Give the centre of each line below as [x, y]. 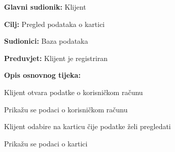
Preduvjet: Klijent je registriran [56, 58]
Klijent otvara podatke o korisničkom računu [74, 92]
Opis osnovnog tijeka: [42, 75]
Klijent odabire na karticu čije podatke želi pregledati [87, 126]
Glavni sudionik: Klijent [45, 7]
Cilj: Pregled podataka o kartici [55, 24]
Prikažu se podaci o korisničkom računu [66, 109]
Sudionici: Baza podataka [46, 41]
